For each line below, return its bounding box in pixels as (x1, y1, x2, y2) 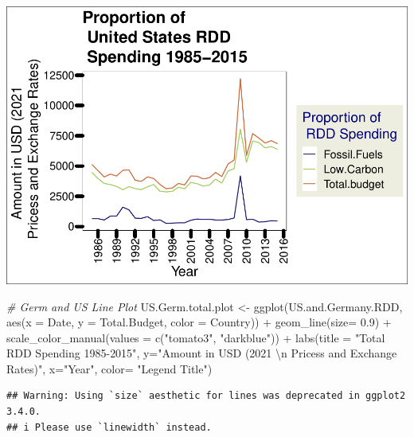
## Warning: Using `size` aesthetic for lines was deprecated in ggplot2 (6, 390, 406, 402)
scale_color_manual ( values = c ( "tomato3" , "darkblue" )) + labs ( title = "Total (6, 329, 385, 345)
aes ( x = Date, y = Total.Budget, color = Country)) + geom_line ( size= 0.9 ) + (6, 314, 392, 330)
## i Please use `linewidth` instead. (6, 421, 212, 433)
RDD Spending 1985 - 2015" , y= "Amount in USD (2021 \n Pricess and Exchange (6, 345, 397, 361)
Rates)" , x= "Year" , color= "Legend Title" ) (6, 360, 213, 377)
